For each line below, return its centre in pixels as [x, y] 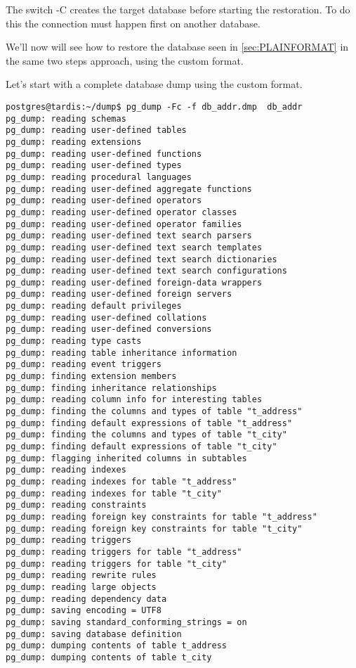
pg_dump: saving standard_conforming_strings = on [126, 622]
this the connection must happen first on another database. [133, 23]
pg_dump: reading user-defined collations [106, 317]
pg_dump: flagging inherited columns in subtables [126, 458]
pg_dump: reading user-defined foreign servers [119, 294]
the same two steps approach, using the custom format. [125, 60]
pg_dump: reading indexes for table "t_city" [114, 493]
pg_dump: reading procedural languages [99, 177]
